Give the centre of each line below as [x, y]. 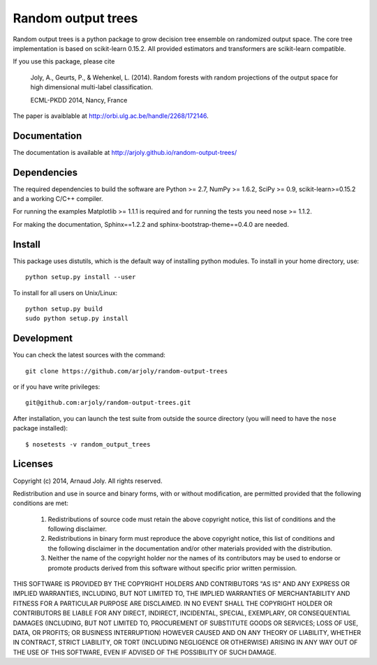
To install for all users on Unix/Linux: [65, 292]
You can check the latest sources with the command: [89, 355]
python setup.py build [64, 308]
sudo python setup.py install [77, 319]
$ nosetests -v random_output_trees [88, 444]
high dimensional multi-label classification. [92, 87]
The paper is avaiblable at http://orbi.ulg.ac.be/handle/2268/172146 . [111, 116]
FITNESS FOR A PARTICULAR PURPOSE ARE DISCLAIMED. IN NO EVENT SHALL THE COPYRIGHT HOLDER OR [173, 603]
